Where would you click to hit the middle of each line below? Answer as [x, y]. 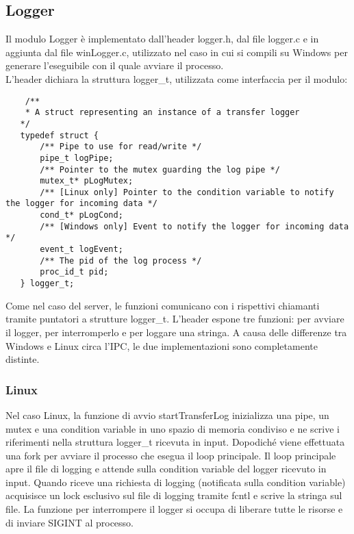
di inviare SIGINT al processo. [69, 522]
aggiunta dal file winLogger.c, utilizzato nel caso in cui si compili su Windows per [177, 52]
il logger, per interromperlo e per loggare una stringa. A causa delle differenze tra [176, 332]
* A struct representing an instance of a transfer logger [162, 113]
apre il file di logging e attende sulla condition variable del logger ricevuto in [166, 469]
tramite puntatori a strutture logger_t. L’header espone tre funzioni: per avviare [175, 319]
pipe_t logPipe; [77, 158]
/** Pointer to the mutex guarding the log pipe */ [160, 169]
